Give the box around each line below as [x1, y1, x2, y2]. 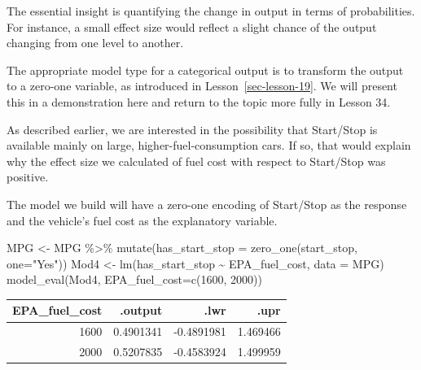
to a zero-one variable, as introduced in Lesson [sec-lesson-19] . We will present [7, 77, 397, 94]
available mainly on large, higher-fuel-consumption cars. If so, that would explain [7, 137, 411, 154]
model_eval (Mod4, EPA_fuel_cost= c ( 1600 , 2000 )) [7, 271, 262, 288]
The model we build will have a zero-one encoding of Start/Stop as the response [7, 195, 407, 212]
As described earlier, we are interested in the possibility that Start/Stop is [7, 120, 378, 137]
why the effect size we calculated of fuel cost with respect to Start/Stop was [7, 152, 386, 169]
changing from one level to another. [7, 34, 184, 51]
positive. [7, 168, 49, 185]
